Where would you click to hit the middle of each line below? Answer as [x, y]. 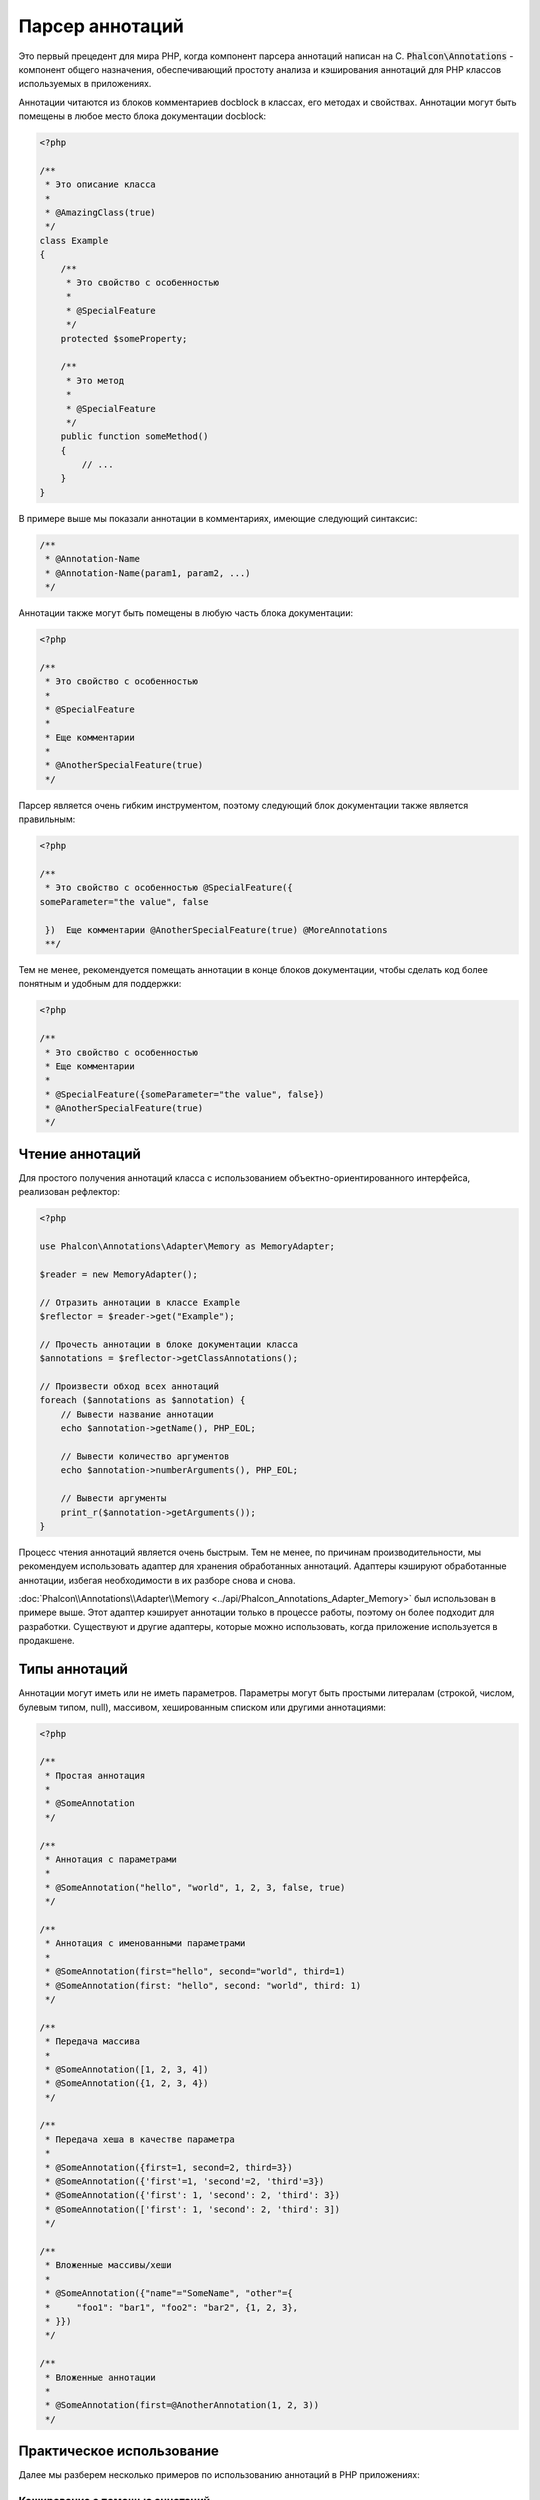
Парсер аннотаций [101, 26]
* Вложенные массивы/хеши [108, 2265]
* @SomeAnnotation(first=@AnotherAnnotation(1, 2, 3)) [182, 2405]
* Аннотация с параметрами [111, 1859]
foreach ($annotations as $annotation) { [142, 1400]
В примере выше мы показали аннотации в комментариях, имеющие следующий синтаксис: [218, 518]
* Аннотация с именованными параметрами [145, 1943]
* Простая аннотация [95, 1775]
